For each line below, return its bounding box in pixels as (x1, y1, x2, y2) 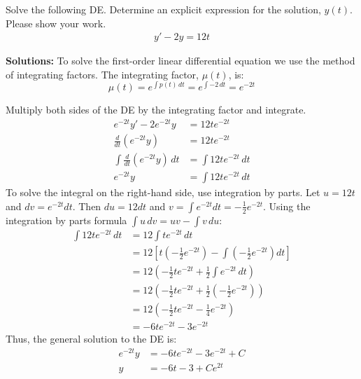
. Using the (263, 198, 311, 213)
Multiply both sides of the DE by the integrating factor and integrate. (6, 102, 306, 117)
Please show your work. (6, 15, 106, 30)
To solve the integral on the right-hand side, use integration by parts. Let (6, 185, 320, 200)
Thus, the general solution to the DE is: (6, 331, 177, 346)
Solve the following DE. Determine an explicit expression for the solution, (6, 2, 321, 16)
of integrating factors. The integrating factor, (6, 67, 199, 81)
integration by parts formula (6, 212, 127, 227)
